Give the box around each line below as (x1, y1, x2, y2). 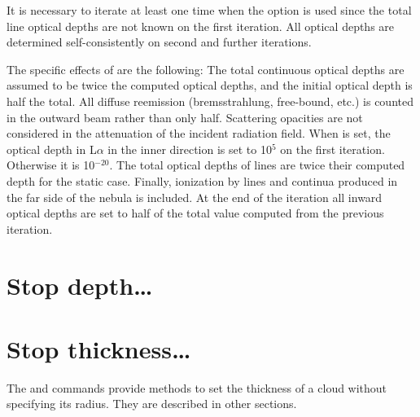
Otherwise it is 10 (7, 156, 95, 173)
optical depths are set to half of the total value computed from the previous (7, 204, 384, 222)
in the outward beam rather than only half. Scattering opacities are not (7, 108, 363, 125)
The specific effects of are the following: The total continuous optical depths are (7, 60, 405, 77)
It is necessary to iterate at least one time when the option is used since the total (7, 2, 412, 18)
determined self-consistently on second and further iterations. (7, 33, 312, 50)
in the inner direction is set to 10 (107, 140, 272, 157)
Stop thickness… (7, 331, 191, 365)
